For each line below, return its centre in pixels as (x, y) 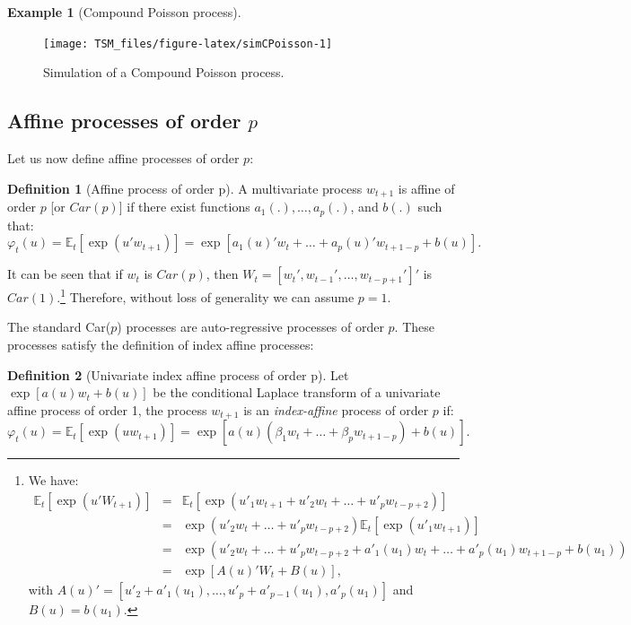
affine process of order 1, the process (107, 409)
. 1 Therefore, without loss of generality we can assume (206, 295)
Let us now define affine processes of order (123, 158)
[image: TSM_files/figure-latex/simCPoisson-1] (188, 43)
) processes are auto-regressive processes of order (250, 327)
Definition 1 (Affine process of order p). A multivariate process (185, 188)
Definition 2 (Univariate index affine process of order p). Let (178, 374)
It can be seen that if (65, 274)
